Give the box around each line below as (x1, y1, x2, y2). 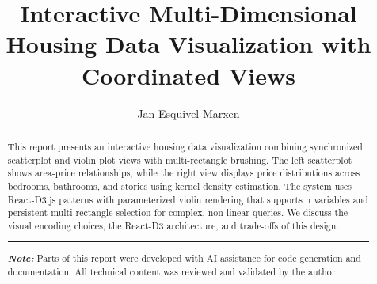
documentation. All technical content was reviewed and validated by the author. (7, 264, 338, 278)
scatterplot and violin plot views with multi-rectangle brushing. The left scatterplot (7, 153, 352, 166)
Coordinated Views (82, 59, 295, 91)
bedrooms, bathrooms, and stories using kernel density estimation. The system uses (7, 179, 352, 192)
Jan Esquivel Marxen (137, 104, 240, 121)
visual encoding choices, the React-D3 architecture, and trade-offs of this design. (7, 218, 339, 232)
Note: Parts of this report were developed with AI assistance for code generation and (7, 251, 361, 266)
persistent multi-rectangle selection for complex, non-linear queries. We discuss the (7, 206, 348, 219)
